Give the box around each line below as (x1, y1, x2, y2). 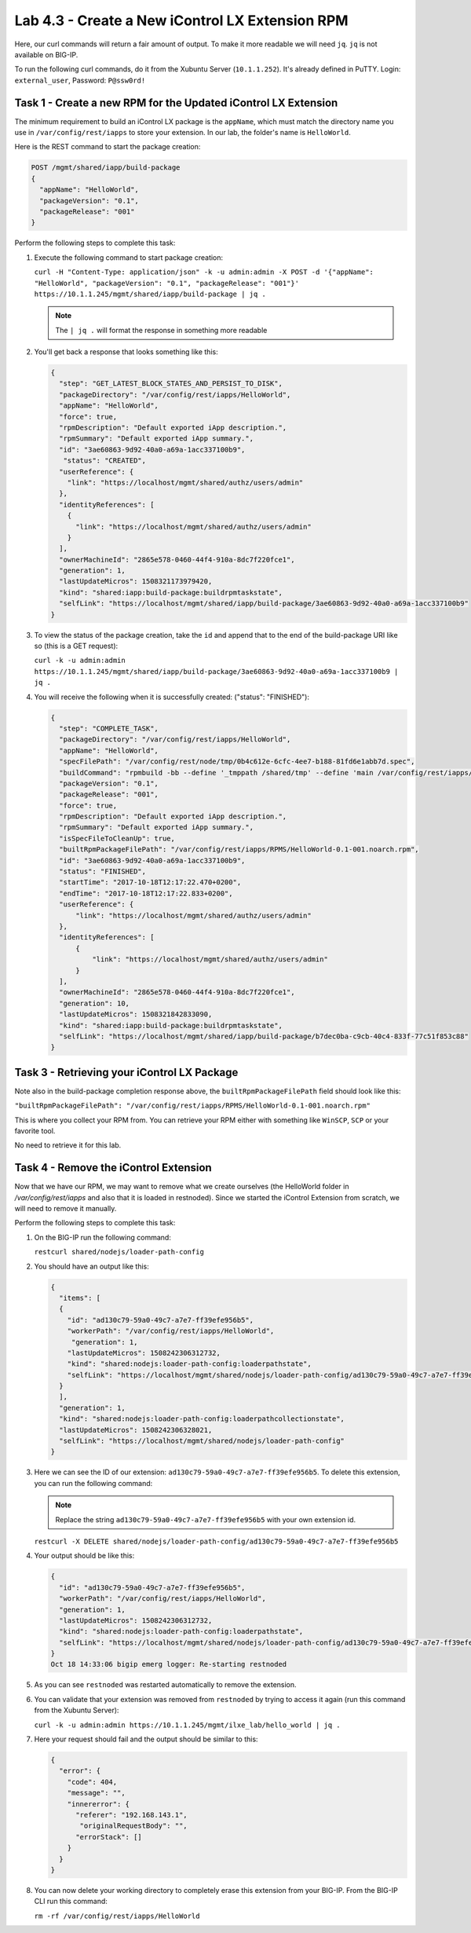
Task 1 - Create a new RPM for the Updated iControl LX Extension (14, 96, 338, 109)
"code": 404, (67, 1777, 118, 1786)
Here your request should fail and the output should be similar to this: (34, 1734, 258, 1744)
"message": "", (67, 1788, 126, 1798)
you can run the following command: (34, 1478, 153, 1488)
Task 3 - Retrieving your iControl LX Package (14, 1065, 239, 1079)
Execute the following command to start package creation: (34, 252, 224, 262)
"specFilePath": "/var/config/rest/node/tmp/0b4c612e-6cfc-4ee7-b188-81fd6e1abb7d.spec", (59, 757, 415, 766)
